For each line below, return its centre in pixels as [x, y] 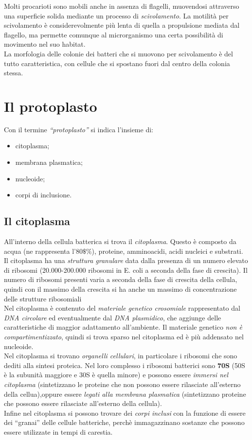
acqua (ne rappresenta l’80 [43, 251]
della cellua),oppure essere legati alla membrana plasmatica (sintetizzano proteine [125, 394]
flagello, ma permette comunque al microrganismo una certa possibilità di [114, 34]
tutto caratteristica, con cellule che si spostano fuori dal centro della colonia [117, 63]
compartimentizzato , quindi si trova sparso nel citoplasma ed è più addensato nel [124, 336]
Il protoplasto [51, 106]
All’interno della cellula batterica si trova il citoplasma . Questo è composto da [120, 241]
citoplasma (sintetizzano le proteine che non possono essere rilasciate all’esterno [122, 384]
